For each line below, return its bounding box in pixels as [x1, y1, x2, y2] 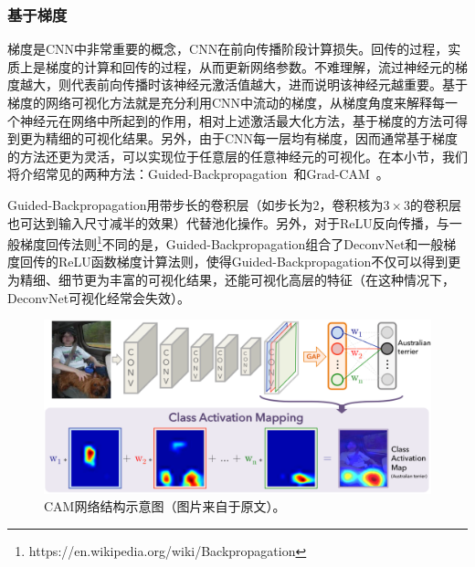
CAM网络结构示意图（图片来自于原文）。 [44, 497, 286, 516]
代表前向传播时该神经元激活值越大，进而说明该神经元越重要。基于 [70, 75, 468, 94]
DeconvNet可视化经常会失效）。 [7, 288, 191, 307]
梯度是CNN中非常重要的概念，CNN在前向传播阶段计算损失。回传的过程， [7, 39, 449, 58]
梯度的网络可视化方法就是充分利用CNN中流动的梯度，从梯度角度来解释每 [7, 93, 446, 111]
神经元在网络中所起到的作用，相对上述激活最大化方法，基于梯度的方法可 [19, 110, 455, 130]
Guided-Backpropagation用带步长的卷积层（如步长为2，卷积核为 [7, 194, 384, 214]
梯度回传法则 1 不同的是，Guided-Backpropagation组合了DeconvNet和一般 [19, 232, 444, 253]
